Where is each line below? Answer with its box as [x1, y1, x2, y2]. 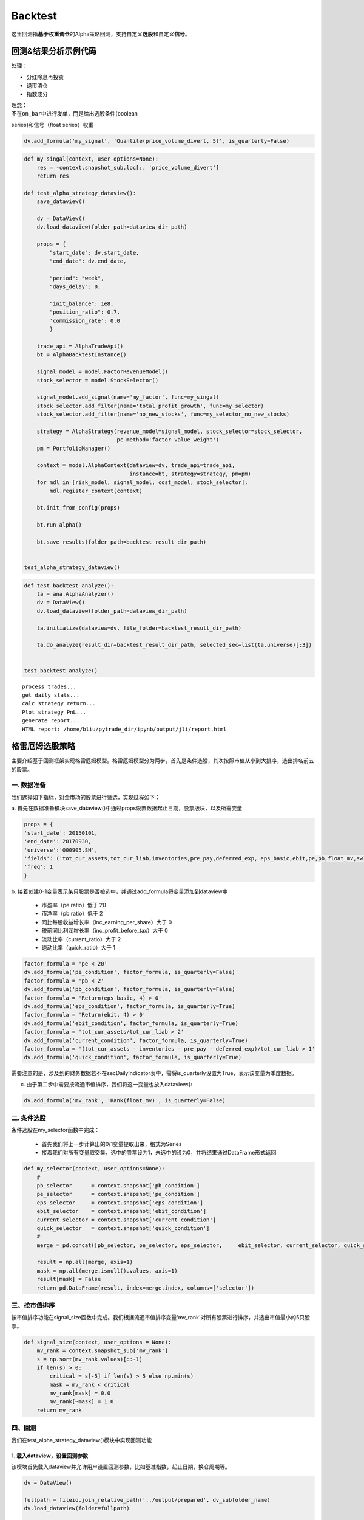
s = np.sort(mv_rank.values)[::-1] [36, 1356, 143, 1363]
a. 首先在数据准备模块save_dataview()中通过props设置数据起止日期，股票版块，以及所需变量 [11, 804, 243, 812]
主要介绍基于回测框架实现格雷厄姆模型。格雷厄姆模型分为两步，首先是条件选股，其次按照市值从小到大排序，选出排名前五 [11, 757, 314, 764]
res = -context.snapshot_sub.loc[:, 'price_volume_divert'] [36, 164, 220, 171]
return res [36, 173, 69, 179]
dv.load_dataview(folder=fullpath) [24, 1505, 130, 1512]
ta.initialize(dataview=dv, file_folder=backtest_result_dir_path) [36, 624, 242, 632]
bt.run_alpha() [36, 522, 82, 528]
